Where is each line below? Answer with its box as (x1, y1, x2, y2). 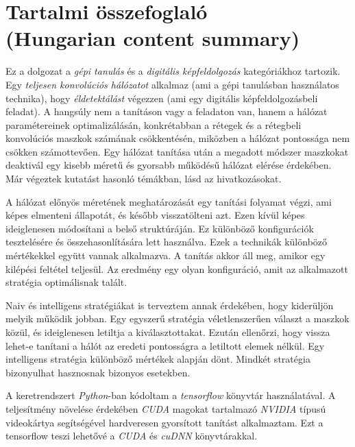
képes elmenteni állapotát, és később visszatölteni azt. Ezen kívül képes (5, 208, 305, 222)
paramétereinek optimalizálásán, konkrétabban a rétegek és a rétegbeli (5, 117, 302, 132)
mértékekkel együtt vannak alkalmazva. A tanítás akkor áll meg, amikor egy (5, 248, 326, 263)
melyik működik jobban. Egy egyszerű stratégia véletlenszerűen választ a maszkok (5, 311, 350, 326)
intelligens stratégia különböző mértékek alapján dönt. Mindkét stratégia (5, 352, 310, 366)
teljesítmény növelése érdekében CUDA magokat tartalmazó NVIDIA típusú (5, 401, 326, 415)
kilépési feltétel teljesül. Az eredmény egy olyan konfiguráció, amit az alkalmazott (5, 261, 348, 276)
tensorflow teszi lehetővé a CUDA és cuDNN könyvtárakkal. (5, 428, 258, 443)
